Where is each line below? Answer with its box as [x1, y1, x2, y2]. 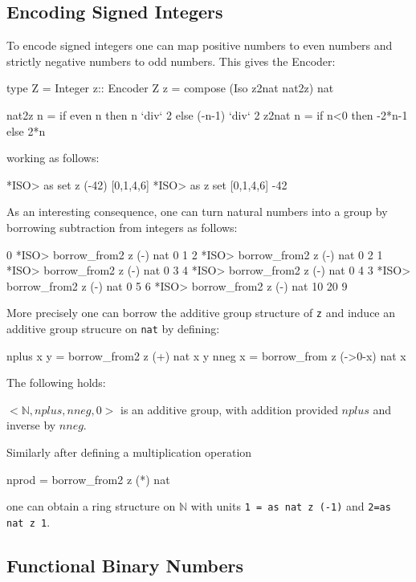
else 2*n [6, 122, 46, 139]
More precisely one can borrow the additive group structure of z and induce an [6, 304, 396, 321]
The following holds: [6, 374, 106, 391]
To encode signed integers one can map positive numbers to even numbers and [6, 37, 393, 54]
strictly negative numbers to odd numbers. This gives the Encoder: [6, 52, 336, 69]
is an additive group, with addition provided [120, 401, 338, 417]
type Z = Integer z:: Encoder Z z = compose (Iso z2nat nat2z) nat [6, 79, 334, 96]
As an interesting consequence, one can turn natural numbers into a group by [6, 203, 388, 220]
